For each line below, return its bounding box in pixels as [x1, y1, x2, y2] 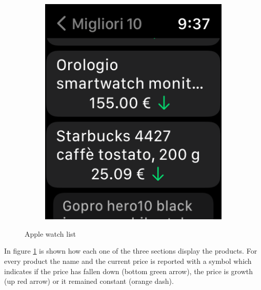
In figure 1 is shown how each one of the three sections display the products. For [4, 245, 257, 256]
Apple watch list [25, 228, 76, 239]
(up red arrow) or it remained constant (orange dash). [4, 276, 174, 286]
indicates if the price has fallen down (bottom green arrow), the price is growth [4, 265, 253, 276]
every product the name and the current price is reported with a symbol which [4, 256, 252, 266]
